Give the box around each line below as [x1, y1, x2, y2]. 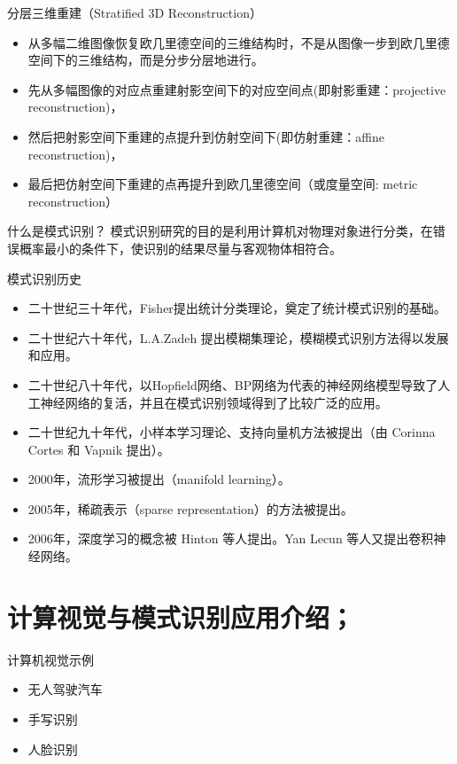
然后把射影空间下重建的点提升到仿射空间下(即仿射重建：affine [27, 127, 384, 145]
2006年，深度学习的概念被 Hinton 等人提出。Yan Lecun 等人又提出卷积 [27, 529, 434, 548]
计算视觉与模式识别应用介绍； [7, 598, 355, 635]
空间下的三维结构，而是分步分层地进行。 [27, 51, 264, 69]
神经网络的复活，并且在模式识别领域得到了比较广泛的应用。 [40, 393, 388, 411]
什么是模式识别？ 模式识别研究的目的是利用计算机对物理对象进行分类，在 [7, 222, 433, 240]
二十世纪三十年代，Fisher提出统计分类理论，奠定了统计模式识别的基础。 [27, 299, 446, 317]
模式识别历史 [7, 269, 81, 287]
